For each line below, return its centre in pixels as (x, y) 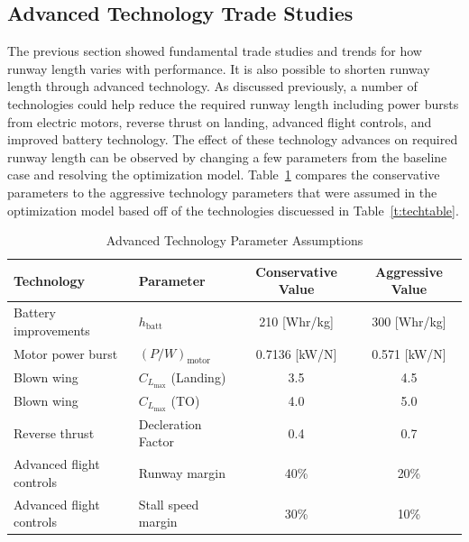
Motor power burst (66, 353)
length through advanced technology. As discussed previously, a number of (212, 86)
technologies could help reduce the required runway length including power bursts (233, 103)
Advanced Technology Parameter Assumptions (234, 240)
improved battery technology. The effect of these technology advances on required (233, 139)
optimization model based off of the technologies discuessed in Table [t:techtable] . (233, 210)
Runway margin (182, 473)
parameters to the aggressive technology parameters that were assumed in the (222, 192)
